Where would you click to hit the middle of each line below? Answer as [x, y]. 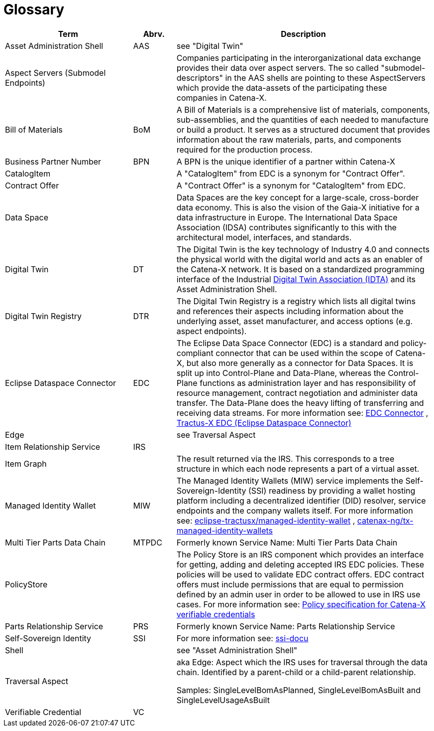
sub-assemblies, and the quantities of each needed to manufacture [302, 119]
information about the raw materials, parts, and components [289, 139]
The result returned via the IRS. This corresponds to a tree [285, 458]
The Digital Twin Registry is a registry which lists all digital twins [296, 301]
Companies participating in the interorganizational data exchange [299, 58]
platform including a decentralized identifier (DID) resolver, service [301, 500]
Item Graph [26, 463]
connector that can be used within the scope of [304, 353]
